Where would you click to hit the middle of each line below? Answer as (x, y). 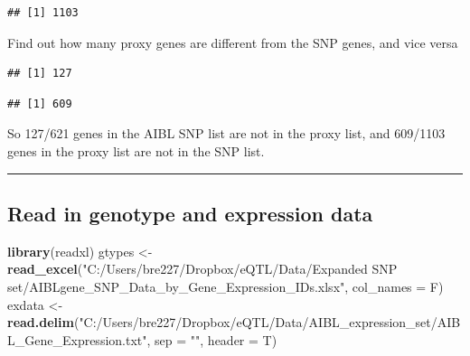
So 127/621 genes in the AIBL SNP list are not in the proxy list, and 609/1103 (226, 133)
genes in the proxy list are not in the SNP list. (136, 150)
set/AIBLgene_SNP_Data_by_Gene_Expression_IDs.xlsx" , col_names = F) (226, 286)
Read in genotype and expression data (190, 213)
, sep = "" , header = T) (212, 339)
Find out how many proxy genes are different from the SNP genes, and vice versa (233, 42)
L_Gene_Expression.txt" (77, 339)
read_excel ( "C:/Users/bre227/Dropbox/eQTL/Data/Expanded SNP (202, 269)
